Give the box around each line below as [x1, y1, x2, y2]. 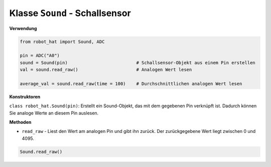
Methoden [9, 119, 32, 125]
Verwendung [9, 25, 37, 31]
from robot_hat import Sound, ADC [20, 39, 105, 45]
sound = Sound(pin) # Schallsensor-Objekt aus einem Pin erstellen [20, 60, 255, 65]
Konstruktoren [9, 93, 41, 100]
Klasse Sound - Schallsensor [9, 8, 131, 19]
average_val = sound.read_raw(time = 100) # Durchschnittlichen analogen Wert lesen [20, 81, 242, 86]
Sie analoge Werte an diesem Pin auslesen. [9, 110, 99, 116]
